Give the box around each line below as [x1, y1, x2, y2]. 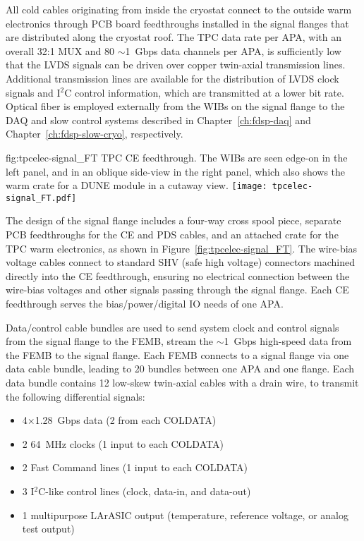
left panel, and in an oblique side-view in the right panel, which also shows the [6, 164, 346, 178]
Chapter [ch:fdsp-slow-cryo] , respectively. [6, 126, 183, 141]
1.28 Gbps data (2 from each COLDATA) [35, 413, 217, 427]
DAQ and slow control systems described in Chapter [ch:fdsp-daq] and [6, 112, 311, 127]
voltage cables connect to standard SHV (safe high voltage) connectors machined [6, 255, 356, 269]
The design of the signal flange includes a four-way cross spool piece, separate [6, 213, 341, 228]
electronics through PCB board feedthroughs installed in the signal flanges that [6, 16, 349, 30]
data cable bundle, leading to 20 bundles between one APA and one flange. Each [6, 361, 354, 376]
